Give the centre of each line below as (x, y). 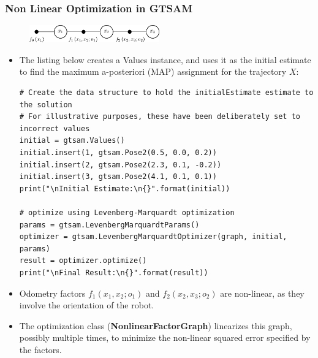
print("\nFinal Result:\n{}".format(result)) (114, 272)
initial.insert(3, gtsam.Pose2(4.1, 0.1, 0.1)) (118, 177)
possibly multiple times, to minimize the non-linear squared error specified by (165, 337)
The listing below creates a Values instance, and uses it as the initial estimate (165, 59)
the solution (46, 105)
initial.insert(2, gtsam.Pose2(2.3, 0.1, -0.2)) (120, 165)
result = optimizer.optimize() (83, 261)
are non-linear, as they (262, 293)
